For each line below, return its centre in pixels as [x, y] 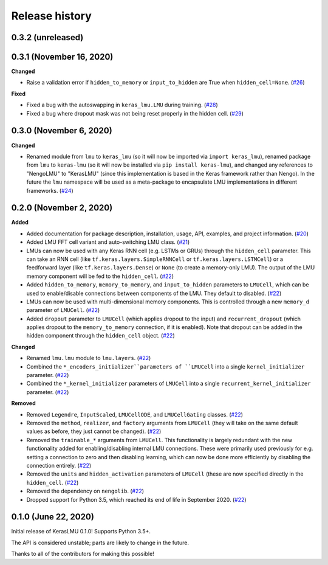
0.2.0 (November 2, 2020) [62, 208]
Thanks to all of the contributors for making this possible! [83, 554]
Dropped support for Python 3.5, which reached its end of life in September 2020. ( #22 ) [136, 499]
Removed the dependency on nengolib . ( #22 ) [85, 491]
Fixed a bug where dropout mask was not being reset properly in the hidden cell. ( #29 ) [135, 113]
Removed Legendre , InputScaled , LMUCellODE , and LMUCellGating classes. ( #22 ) [135, 414]
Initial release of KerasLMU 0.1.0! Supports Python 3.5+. [81, 532]
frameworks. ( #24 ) [50, 190]
